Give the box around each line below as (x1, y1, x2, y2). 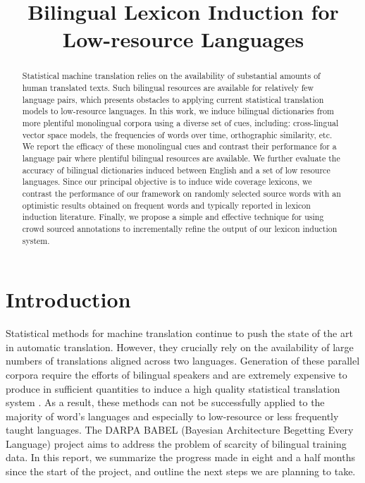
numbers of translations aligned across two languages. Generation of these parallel (6, 353, 360, 368)
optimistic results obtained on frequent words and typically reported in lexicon (22, 199, 311, 211)
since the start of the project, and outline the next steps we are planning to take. (6, 464, 356, 479)
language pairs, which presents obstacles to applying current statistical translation (22, 93, 324, 105)
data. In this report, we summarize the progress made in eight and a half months (6, 450, 356, 465)
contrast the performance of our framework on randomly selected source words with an (22, 187, 341, 199)
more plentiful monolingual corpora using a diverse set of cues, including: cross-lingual (22, 116, 339, 128)
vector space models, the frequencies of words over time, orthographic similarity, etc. (22, 128, 333, 140)
